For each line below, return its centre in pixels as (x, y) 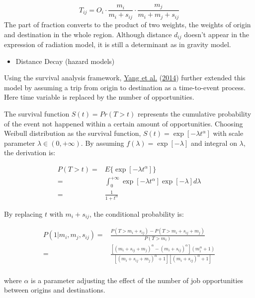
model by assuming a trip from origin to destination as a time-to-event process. (125, 87)
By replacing (23, 213)
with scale (228, 133)
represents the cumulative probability (195, 113)
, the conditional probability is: (136, 213)
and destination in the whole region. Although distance (88, 34)
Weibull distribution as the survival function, (73, 133)
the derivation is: (30, 152)
